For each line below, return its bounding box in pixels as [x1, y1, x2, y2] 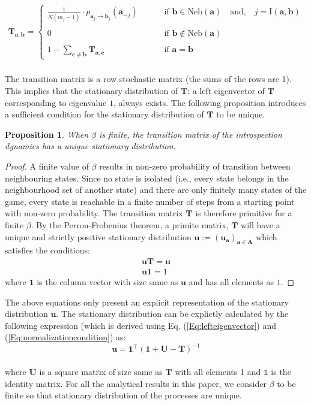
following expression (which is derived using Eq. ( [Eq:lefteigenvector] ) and [5, 319, 276, 331]
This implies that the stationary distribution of [5, 84, 178, 96]
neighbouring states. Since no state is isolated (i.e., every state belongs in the [5, 171, 289, 184]
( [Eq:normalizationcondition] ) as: [5, 331, 126, 343]
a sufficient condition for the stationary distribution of [5, 108, 204, 120]
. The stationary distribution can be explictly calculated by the [56, 307, 289, 320]
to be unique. [216, 108, 265, 120]
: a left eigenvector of [187, 84, 265, 96]
